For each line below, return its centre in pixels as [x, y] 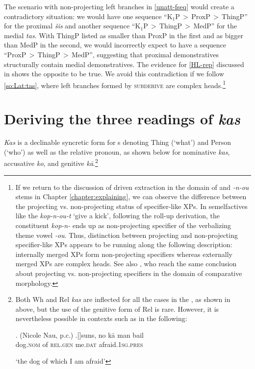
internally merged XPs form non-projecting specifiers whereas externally [124, 254]
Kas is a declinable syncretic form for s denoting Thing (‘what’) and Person [118, 142]
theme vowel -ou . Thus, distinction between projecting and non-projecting [127, 235]
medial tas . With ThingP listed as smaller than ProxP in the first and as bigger [124, 35]
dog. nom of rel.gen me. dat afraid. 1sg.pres [79, 344]
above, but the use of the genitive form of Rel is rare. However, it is [117, 309]
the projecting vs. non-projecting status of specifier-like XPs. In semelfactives [131, 206]
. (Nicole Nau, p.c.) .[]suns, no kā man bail [79, 334]
